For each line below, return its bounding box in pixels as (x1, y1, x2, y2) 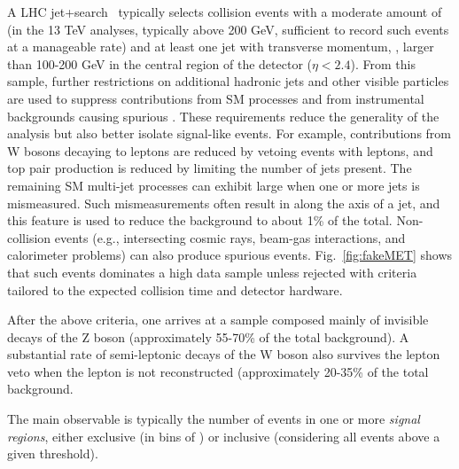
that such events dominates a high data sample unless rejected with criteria (7, 262, 417, 281)
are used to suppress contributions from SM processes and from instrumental (7, 89, 424, 107)
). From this (350, 54, 416, 73)
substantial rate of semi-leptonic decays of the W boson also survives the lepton (7, 345, 440, 363)
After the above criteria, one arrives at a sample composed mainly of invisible (7, 310, 429, 329)
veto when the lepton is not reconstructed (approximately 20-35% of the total (7, 362, 429, 380)
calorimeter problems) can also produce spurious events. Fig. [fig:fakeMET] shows (7, 246, 453, 264)
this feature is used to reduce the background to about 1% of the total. (7, 211, 393, 230)
